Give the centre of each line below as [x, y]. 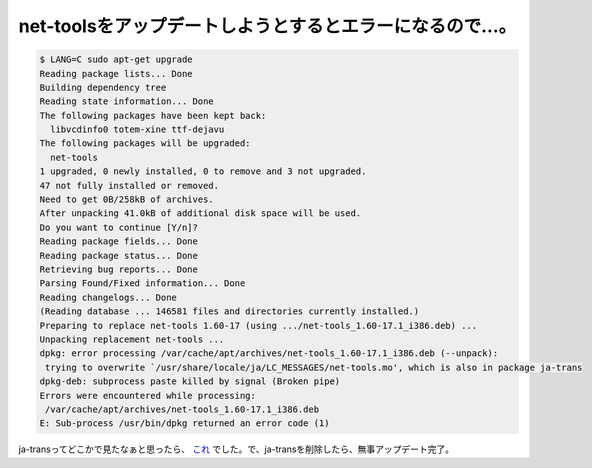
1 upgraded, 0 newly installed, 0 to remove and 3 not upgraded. [203, 171]
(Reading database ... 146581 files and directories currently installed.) [229, 311]
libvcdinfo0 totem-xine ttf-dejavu [137, 129]
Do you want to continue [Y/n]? [119, 227]
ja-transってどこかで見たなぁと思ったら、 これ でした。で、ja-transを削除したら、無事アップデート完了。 [236, 449]
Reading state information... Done [126, 101]
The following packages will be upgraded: [145, 143]
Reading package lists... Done [116, 73]
